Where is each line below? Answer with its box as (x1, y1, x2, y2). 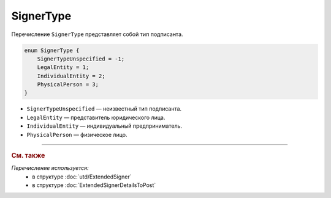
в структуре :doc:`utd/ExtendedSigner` (32, 173, 132, 180)
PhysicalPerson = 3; (37, 81, 99, 88)
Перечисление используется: (11, 164, 89, 172)
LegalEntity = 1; (37, 64, 89, 71)
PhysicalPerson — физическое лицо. (26, 131, 127, 138)
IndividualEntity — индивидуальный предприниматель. (26, 122, 183, 130)
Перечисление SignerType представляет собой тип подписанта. (11, 31, 183, 38)
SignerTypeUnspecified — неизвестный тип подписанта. (26, 105, 182, 112)
